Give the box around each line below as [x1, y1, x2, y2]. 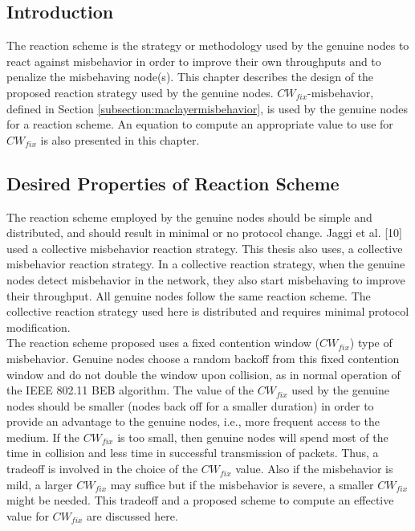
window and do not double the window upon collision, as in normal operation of [6, 366, 401, 382]
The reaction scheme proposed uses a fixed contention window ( [6, 334, 320, 351]
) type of [349, 334, 393, 351]
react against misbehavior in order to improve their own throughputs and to [6, 52, 381, 69]
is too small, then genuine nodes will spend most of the [117, 428, 389, 445]
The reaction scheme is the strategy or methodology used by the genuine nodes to [6, 37, 409, 54]
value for [6, 507, 49, 524]
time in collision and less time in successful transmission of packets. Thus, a [6, 444, 379, 461]
